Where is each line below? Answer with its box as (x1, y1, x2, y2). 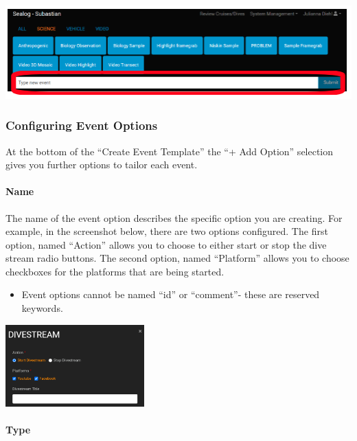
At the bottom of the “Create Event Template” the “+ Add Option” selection (5, 144, 334, 158)
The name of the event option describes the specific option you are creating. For (5, 210, 343, 225)
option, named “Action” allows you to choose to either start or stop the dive (5, 237, 327, 251)
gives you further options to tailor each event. (5, 157, 198, 172)
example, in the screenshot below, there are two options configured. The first (5, 224, 328, 238)
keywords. (21, 301, 63, 315)
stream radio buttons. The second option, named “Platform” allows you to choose (5, 251, 349, 265)
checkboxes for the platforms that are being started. (5, 264, 224, 278)
